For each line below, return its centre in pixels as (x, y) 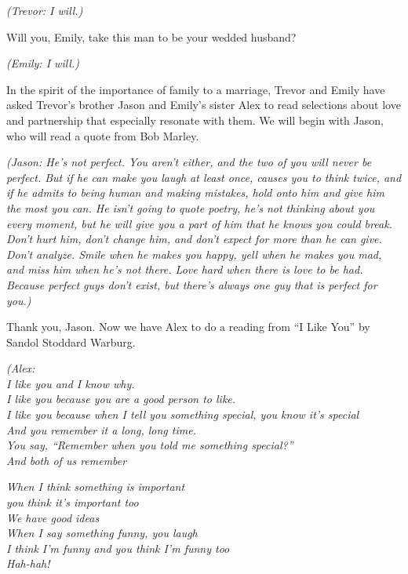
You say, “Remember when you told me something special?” (150, 445)
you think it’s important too (73, 502)
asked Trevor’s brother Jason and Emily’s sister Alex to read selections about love (204, 105)
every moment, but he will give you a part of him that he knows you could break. (199, 223)
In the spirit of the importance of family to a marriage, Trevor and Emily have (196, 89)
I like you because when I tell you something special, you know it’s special (183, 414)
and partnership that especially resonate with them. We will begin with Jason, (195, 120)
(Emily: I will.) (43, 63)
